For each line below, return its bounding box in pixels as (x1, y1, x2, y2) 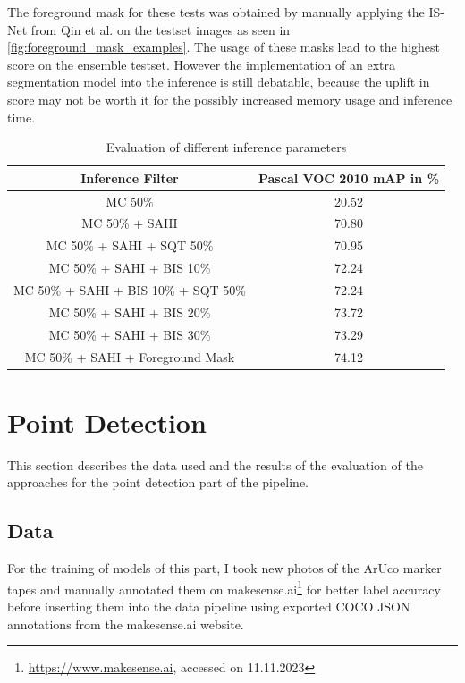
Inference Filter (80, 168, 179, 187)
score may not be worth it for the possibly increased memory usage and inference (7, 89, 452, 108)
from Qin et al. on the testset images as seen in (30, 20, 291, 38)
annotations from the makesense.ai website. (7, 614, 244, 633)
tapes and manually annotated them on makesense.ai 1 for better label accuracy (7, 577, 441, 598)
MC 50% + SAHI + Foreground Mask (24, 347, 235, 366)
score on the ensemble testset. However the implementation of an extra (7, 55, 395, 73)
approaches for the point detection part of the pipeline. (7, 473, 309, 492)
